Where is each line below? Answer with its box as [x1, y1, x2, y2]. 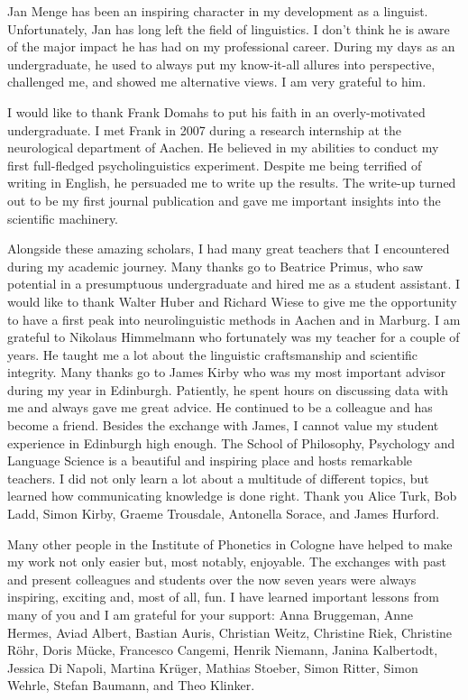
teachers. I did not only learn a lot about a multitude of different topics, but [7, 468, 429, 487]
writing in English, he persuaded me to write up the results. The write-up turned [7, 173, 456, 192]
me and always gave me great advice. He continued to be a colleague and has [7, 398, 433, 417]
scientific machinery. [7, 208, 119, 227]
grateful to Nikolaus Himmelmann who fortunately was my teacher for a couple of [7, 327, 460, 346]
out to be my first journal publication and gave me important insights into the [7, 190, 441, 209]
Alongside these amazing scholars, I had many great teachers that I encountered [7, 239, 450, 258]
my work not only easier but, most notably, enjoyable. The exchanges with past [7, 552, 446, 571]
